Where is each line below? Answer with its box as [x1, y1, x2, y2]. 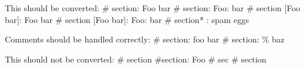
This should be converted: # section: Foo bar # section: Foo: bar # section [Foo [5, 2, 300, 14]
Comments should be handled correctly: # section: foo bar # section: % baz [5, 33, 285, 45]
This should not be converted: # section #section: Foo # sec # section [5, 52, 267, 65]
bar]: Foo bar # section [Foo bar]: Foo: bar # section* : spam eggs [5, 13, 249, 25]
